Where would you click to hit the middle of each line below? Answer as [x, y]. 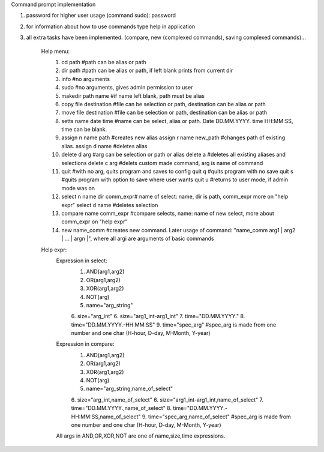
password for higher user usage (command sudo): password [101, 16]
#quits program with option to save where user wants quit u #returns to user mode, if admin [175, 179]
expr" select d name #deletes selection [110, 205]
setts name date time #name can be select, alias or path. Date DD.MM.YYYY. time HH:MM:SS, [177, 121]
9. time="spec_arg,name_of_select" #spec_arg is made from [216, 417]
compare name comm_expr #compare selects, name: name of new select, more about [168, 213]
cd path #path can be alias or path [104, 62]
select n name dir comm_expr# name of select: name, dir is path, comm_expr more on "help [175, 197]
